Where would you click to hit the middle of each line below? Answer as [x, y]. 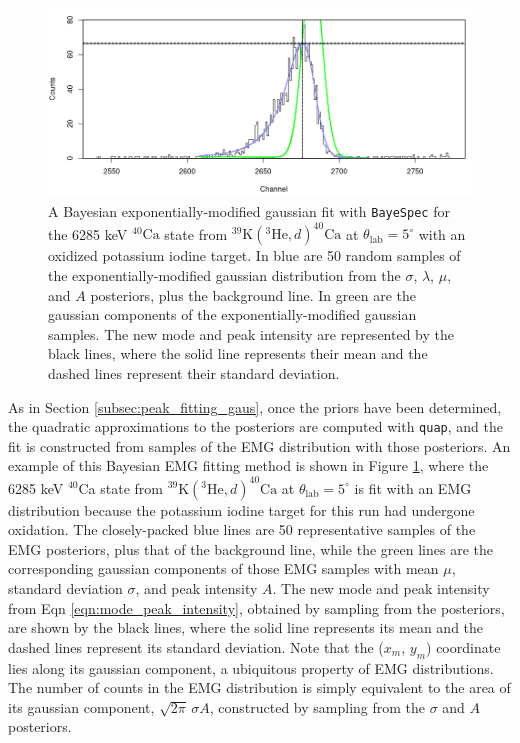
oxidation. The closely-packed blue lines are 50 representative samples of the [242, 529]
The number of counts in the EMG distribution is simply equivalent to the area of [259, 687]
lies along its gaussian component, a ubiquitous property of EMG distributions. [251, 667]
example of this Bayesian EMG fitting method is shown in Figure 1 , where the [248, 465]
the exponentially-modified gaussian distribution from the [224, 275]
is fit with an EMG [413, 487]
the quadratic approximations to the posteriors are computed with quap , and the [255, 426]
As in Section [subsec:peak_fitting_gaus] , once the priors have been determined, [255, 406]
